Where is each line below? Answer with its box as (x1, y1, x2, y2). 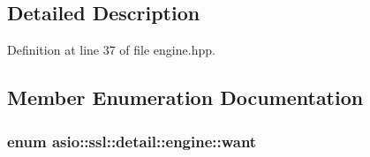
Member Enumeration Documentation (7, 84, 364, 111)
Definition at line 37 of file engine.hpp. (7, 41, 215, 59)
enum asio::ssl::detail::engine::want (7, 130, 257, 152)
